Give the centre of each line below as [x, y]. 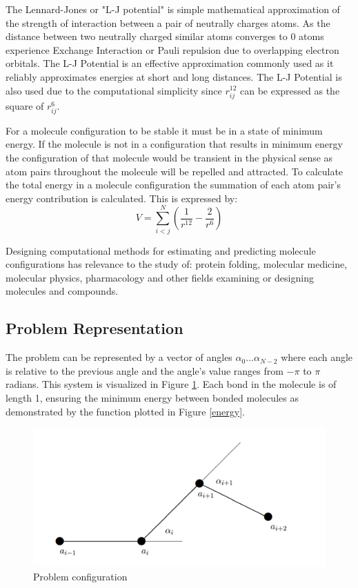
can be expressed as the [290, 90]
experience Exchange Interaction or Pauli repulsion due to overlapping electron [172, 49]
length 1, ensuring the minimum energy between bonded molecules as [152, 397]
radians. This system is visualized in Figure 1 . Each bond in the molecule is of [171, 384]
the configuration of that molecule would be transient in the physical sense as [169, 158]
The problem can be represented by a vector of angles [119, 357]
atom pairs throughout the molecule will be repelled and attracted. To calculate [175, 171]
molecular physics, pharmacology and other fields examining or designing [160, 277]
